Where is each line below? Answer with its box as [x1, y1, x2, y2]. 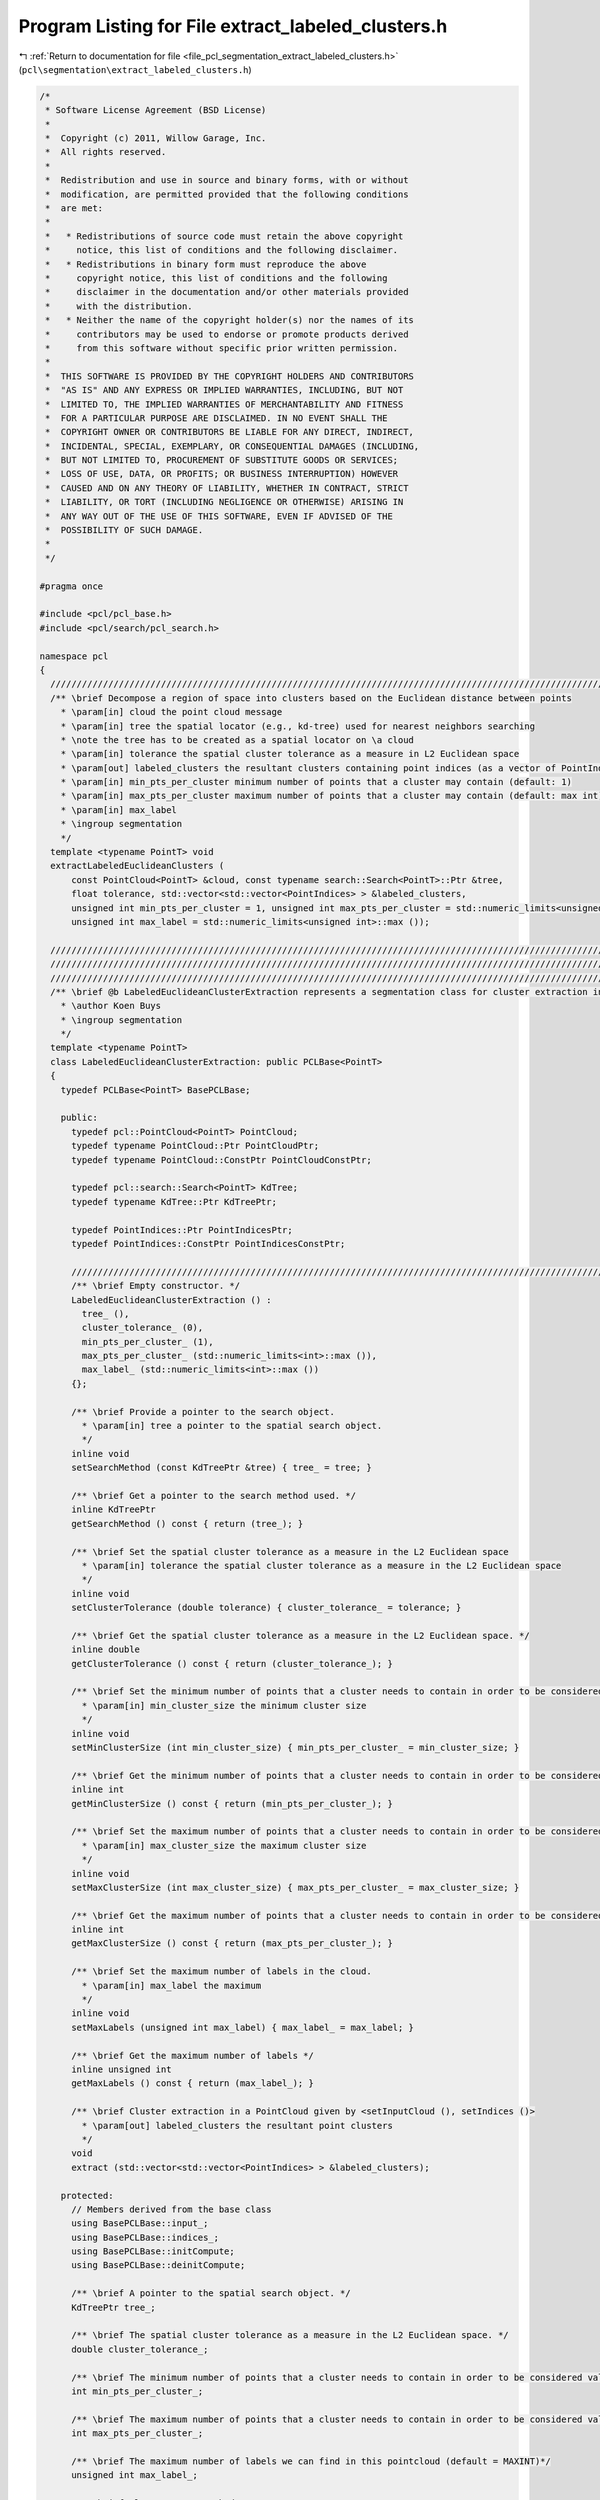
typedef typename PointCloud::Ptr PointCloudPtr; [71, 1140, 320, 1152]
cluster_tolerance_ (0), [81, 1322, 204, 1334]
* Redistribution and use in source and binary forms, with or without [45, 175, 409, 186]
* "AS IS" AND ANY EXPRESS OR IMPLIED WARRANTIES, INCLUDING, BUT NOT [45, 385, 404, 396]
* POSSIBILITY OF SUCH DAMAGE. [45, 525, 204, 536]
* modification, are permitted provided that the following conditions [45, 188, 409, 200]
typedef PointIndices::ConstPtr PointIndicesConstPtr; [71, 1238, 346, 1249]
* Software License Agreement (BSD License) [45, 105, 267, 116]
